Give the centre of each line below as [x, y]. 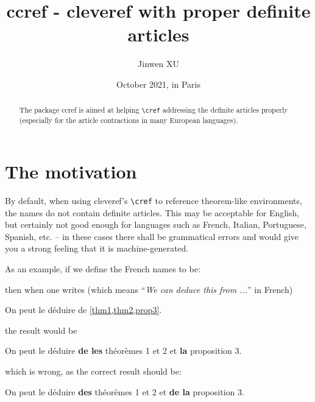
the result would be [41, 330]
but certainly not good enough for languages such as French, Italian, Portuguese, [156, 224]
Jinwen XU [158, 64]
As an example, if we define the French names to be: [103, 269]
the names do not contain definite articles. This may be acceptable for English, [152, 212]
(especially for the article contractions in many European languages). [129, 120]
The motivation [71, 171]
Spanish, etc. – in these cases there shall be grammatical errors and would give [152, 236]
